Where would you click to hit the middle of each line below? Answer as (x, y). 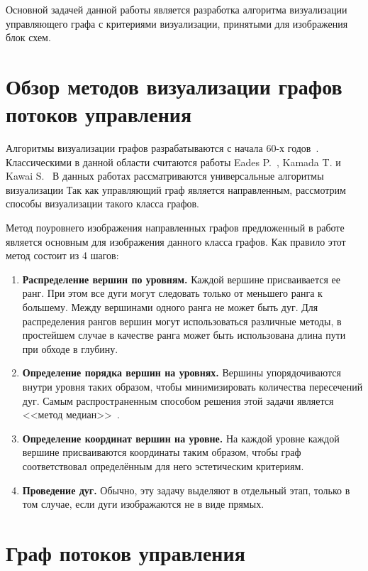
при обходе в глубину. (70, 348)
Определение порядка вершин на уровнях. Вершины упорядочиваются (182, 372)
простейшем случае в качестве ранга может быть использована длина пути (184, 335)
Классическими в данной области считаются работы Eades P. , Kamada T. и (173, 162)
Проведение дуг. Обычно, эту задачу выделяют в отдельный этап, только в (186, 490)
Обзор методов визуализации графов (174, 86)
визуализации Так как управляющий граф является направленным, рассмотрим (176, 189)
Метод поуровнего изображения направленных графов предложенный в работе (175, 228)
